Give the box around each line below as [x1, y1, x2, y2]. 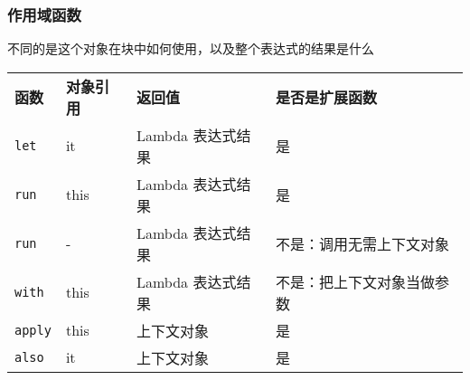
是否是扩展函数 [276, 86, 378, 108]
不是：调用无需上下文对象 [276, 233, 450, 254]
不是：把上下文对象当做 [276, 271, 436, 292]
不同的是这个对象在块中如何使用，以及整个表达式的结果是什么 [7, 39, 374, 58]
